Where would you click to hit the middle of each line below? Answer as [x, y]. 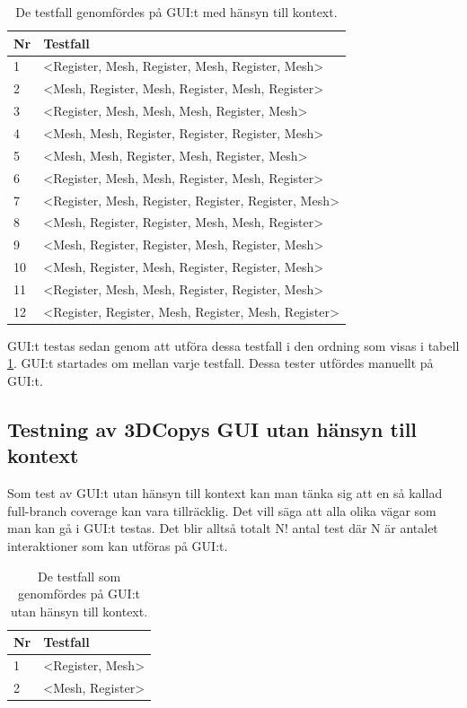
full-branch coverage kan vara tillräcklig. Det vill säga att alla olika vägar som [222, 510]
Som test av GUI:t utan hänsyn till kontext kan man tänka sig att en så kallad [225, 493]
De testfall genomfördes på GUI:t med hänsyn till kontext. [176, 12]
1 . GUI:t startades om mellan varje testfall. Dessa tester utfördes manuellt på [220, 363]
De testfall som [79, 576]
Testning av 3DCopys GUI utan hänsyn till [212, 428]
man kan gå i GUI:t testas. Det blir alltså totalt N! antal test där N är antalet [223, 528]
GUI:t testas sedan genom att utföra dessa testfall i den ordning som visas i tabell [233, 345]
